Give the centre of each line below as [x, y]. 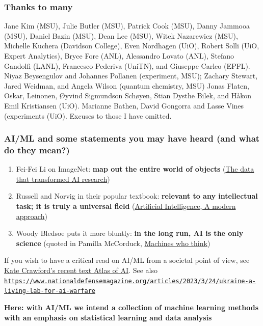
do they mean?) [37, 150]
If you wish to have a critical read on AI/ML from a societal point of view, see [127, 260]
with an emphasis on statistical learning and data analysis [108, 317]
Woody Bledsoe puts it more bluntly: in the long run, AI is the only [130, 233]
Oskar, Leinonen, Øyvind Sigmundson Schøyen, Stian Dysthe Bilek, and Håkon [128, 96]
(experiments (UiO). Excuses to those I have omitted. [88, 115]
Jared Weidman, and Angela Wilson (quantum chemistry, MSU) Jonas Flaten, [127, 85]
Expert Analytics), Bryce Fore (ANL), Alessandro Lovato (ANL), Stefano [119, 56]
